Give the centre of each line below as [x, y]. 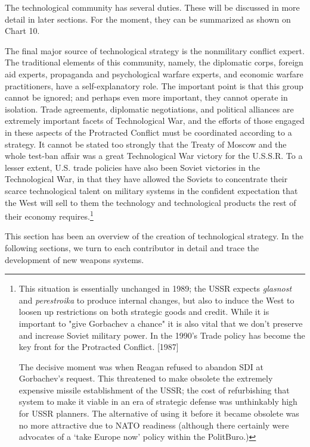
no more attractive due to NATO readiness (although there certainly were [154, 425]
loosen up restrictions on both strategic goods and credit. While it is [144, 312]
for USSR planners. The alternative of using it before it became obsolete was [159, 413]
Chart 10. [22, 31]
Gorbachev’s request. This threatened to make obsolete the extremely [146, 378]
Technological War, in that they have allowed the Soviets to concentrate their [146, 179]
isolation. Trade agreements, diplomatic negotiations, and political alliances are [149, 109]
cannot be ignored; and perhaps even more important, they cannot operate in [146, 97]
